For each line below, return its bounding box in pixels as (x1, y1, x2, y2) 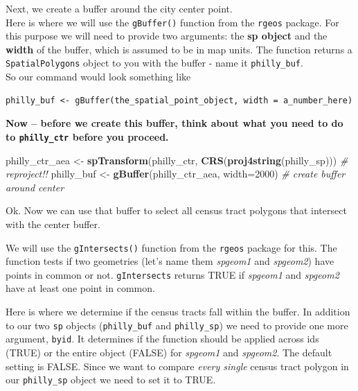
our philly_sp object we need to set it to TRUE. (6, 372, 216, 387)
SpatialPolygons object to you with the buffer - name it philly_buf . (6, 55, 303, 70)
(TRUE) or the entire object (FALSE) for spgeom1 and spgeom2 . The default (6, 345, 332, 359)
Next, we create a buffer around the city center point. (6, 1, 233, 15)
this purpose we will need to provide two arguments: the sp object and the (6, 28, 328, 43)
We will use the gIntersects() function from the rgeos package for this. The (6, 240, 337, 254)
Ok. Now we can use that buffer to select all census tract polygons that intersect (6, 203, 347, 218)
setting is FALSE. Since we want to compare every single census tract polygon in (6, 358, 349, 373)
